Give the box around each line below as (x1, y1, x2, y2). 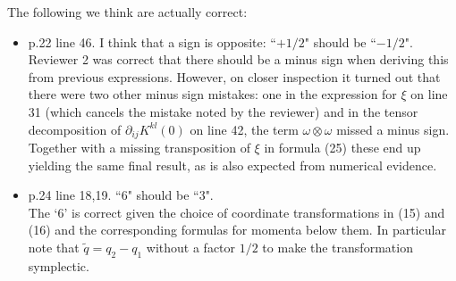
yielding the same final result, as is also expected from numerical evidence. (28, 155, 437, 174)
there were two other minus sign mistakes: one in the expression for (28, 85, 397, 103)
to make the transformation (262, 237, 413, 256)
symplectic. (28, 256, 89, 275)
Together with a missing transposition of (28, 138, 250, 157)
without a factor (146, 237, 236, 256)
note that (28, 237, 80, 256)
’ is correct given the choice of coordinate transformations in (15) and (63, 202, 445, 221)
